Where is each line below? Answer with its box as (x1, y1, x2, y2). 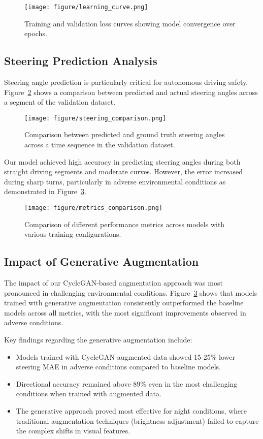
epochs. (24, 28, 47, 39)
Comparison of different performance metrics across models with (24, 218, 225, 229)
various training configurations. (24, 229, 121, 239)
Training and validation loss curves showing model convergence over (24, 18, 236, 28)
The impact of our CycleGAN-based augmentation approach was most (4, 277, 223, 288)
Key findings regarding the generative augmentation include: (4, 334, 192, 345)
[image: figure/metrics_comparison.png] (24, 204, 163, 212)
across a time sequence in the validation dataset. (24, 139, 175, 150)
